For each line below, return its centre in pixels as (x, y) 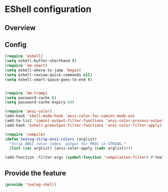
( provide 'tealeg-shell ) (31, 184)
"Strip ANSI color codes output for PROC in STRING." (68, 144)
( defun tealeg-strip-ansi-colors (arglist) (51, 139)
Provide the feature (35, 173)
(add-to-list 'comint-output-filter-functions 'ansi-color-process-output (85, 121)
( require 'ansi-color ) (28, 111)
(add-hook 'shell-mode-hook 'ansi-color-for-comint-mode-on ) (70, 116)
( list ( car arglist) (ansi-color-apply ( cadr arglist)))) (71, 148)
